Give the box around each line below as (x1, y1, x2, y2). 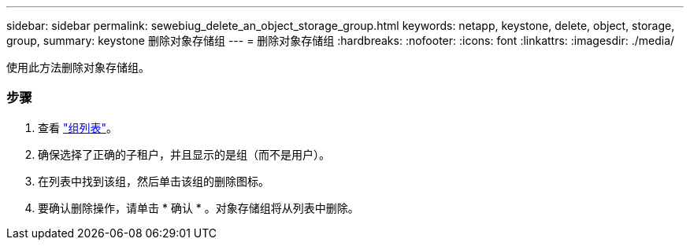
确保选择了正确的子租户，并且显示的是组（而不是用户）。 (38, 147, 330, 161)
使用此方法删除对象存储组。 (6, 61, 150, 74)
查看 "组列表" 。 (38, 120, 117, 134)
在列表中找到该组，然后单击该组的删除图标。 (38, 174, 269, 188)
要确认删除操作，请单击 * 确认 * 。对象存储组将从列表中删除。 (38, 200, 359, 215)
